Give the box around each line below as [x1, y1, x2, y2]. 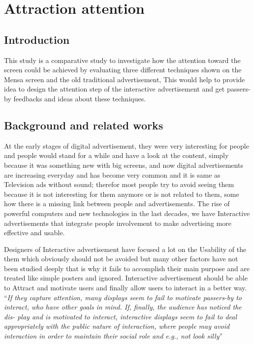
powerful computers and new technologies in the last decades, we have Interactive [4, 208, 250, 218]
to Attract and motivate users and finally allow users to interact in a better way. [4, 282, 247, 293]
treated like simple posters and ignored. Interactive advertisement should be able [4, 273, 248, 283]
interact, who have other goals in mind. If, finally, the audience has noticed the [4, 302, 242, 312]
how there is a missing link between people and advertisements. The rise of [4, 198, 230, 209]
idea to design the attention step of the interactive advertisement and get [4, 84, 225, 94]
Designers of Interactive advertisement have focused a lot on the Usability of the [4, 244, 247, 254]
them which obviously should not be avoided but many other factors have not [4, 253, 238, 264]
